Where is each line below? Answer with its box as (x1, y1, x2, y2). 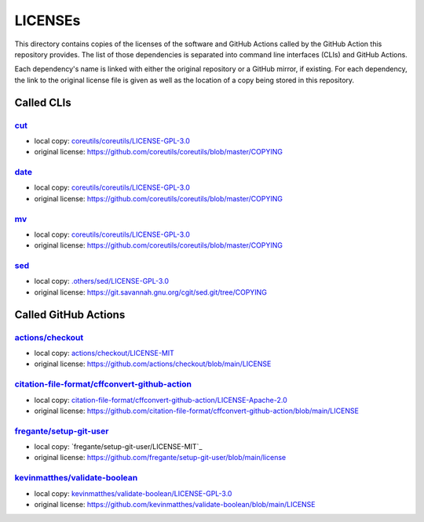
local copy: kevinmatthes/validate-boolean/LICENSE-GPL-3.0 (34, 488, 232, 498)
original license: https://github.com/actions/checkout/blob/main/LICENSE (34, 359, 272, 368)
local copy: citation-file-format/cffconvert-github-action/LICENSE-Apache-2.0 (34, 395, 288, 404)
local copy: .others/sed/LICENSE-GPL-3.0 (34, 277, 169, 286)
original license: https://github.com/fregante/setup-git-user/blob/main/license (34, 453, 287, 462)
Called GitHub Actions (14, 308, 126, 321)
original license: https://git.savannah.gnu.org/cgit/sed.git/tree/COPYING (34, 287, 267, 297)
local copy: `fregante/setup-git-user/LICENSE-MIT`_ (34, 442, 203, 451)
